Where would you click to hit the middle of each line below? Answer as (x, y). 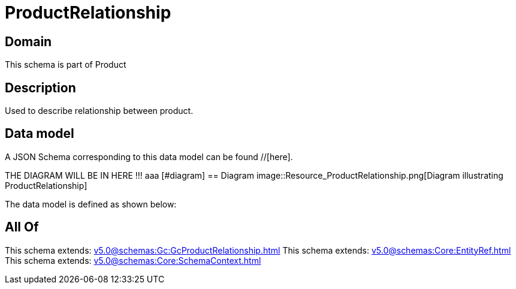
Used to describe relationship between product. (99, 111)
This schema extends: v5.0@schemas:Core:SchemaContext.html (133, 260)
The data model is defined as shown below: (91, 204)
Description (40, 88)
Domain (28, 41)
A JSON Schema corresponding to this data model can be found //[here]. (149, 156)
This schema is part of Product (66, 65)
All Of (22, 227)
